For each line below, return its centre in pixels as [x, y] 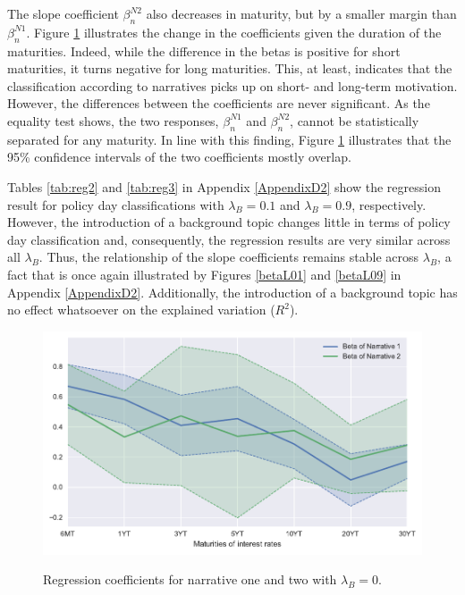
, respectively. [389, 204]
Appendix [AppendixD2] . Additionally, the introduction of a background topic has [232, 292]
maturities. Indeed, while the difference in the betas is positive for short [204, 50]
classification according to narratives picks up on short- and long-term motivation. [232, 85]
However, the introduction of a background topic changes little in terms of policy [229, 222]
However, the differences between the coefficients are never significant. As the [219, 103]
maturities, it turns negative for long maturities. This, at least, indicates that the [230, 68]
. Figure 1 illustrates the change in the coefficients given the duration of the [234, 32]
